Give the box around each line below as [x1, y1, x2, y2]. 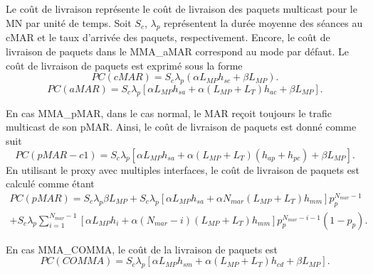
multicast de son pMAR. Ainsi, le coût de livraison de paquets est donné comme [6, 119, 357, 134]
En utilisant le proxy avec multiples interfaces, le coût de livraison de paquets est [6, 162, 359, 177]
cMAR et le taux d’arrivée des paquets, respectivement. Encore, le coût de [6, 30, 330, 45]
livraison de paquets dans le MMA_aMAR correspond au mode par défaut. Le [6, 43, 349, 58]
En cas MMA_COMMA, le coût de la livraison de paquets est [6, 241, 278, 256]
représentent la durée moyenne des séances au [164, 15, 363, 30]
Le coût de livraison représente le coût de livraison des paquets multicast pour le [6, 1, 357, 16]
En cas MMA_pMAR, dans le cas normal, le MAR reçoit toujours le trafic [6, 105, 332, 120]
